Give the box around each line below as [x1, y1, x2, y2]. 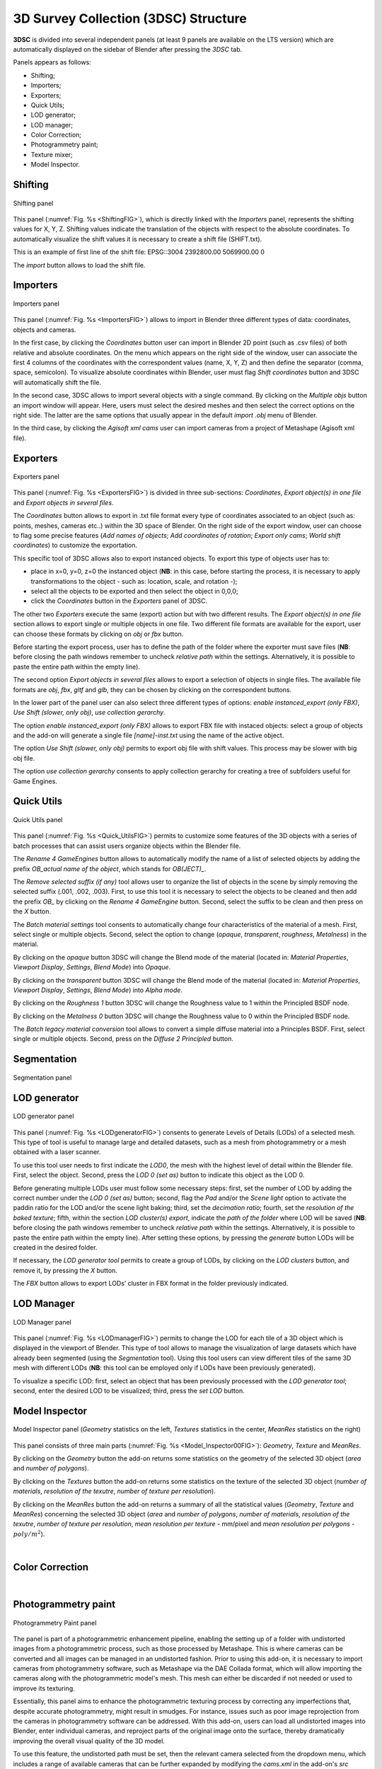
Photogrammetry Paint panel [13, 1618, 97, 1627]
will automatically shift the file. [13, 378, 102, 386]
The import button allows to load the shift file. [13, 260, 146, 269]
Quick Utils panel [13, 816, 63, 824]
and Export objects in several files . [13, 498, 114, 507]
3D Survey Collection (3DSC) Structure [13, 11, 247, 26]
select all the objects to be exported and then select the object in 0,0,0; [30, 587, 238, 595]
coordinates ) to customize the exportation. [13, 541, 138, 550]
